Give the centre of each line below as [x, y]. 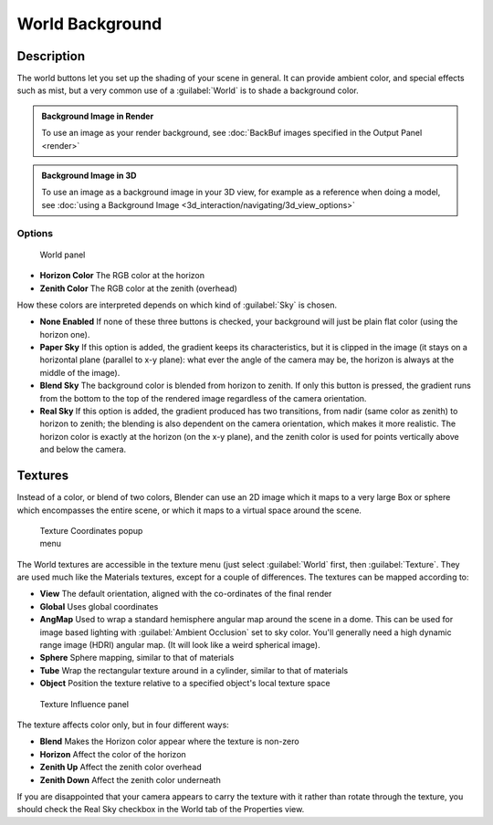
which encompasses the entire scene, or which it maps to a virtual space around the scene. [189, 510]
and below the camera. [83, 449]
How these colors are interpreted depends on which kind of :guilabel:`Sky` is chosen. [177, 305]
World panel [63, 255]
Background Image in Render [98, 116]
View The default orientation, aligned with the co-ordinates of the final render [186, 594]
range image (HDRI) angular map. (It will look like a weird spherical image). [180, 645]
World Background [89, 24]
